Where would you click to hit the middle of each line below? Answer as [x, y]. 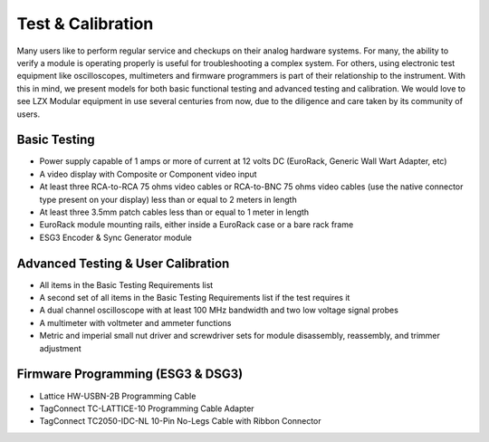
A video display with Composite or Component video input [148, 174]
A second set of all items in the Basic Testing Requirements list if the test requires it [195, 298]
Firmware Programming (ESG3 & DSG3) [130, 375]
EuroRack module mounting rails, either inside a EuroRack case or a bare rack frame [197, 225]
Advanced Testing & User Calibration [123, 263]
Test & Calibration [85, 24]
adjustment [60, 348]
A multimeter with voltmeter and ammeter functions [135, 322]
